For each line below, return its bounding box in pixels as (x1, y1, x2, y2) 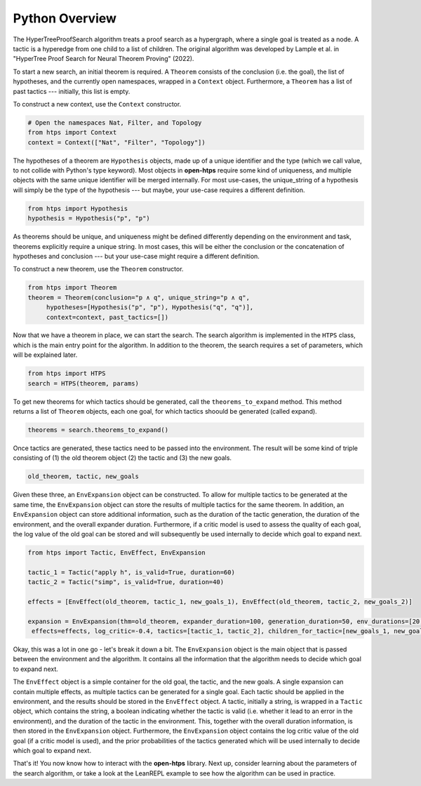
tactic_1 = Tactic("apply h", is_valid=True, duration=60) (27, 568, 235, 576)
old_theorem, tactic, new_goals (27, 473, 140, 480)
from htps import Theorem (27, 284, 117, 292)
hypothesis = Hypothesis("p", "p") (27, 215, 150, 222)
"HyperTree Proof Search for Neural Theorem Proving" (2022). (13, 55, 194, 63)
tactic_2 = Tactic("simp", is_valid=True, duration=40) (27, 578, 225, 586)
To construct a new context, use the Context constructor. (13, 100, 182, 108)
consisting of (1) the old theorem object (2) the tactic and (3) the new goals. (13, 454, 232, 462)
